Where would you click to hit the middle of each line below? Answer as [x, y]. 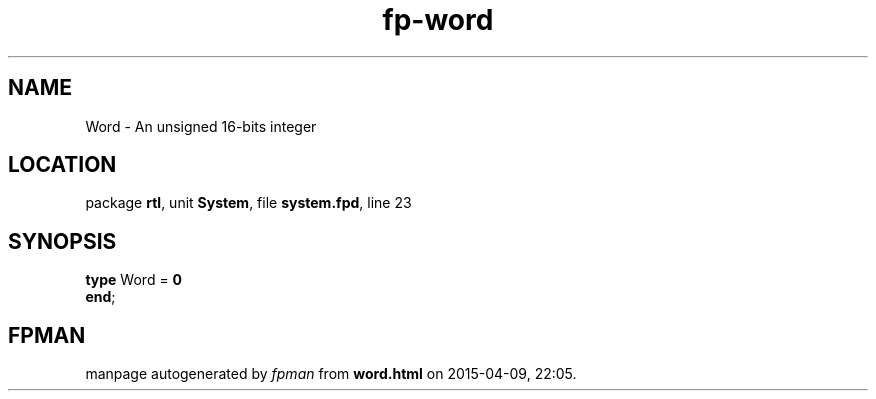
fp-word [438, 20]
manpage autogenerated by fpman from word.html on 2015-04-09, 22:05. [331, 374]
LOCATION [62, 165]
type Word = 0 [134, 280]
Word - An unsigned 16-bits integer [201, 126]
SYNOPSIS [62, 241]
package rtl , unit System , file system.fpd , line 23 [248, 203]
